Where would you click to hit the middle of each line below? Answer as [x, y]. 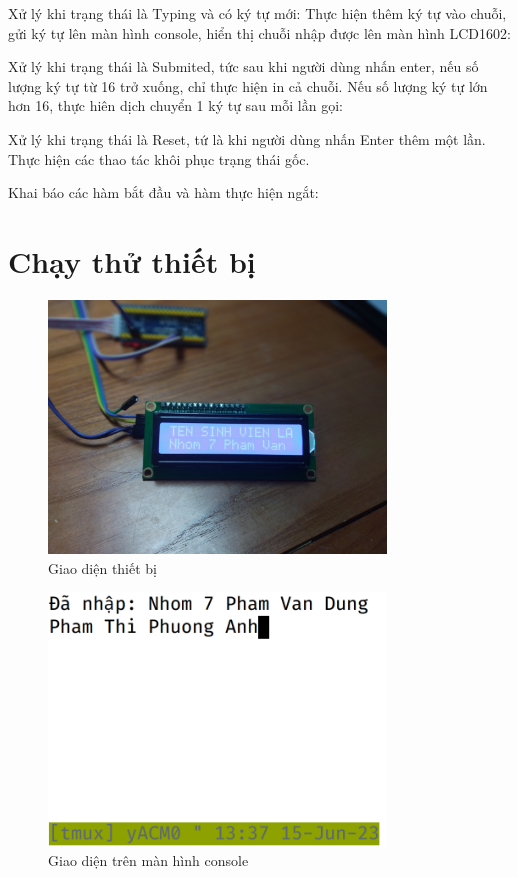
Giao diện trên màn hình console [148, 860]
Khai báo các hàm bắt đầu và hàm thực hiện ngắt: [163, 192]
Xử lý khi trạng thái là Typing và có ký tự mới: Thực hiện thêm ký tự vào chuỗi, [257, 13]
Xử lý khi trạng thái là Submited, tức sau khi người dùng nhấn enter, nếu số [243, 66]
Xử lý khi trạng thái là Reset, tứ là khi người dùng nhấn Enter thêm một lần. [247, 138]
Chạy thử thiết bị [132, 260]
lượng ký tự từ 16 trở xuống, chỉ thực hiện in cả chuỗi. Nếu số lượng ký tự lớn [248, 85]
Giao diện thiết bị [103, 567]
